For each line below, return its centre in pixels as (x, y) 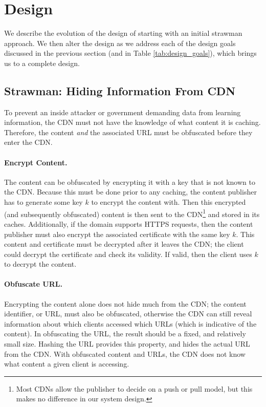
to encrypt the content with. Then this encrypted (169, 202)
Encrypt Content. (36, 162)
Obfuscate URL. (33, 284)
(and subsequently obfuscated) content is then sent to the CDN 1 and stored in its (132, 213)
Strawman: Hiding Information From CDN (120, 90)
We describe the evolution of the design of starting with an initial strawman (123, 33)
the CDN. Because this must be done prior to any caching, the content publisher (130, 192)
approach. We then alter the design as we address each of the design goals (120, 43)
